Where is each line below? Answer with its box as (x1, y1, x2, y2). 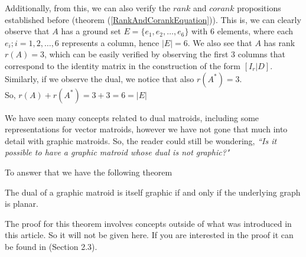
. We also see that (187, 36, 252, 48)
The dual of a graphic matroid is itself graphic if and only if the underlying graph (5, 186, 301, 198)
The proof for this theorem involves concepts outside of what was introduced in (5, 217, 292, 229)
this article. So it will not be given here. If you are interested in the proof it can (5, 229, 294, 241)
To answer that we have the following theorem (5, 165, 172, 178)
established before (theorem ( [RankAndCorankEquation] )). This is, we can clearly (5, 13, 301, 25)
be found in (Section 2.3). (5, 240, 97, 252)
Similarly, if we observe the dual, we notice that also (5, 72, 194, 84)
